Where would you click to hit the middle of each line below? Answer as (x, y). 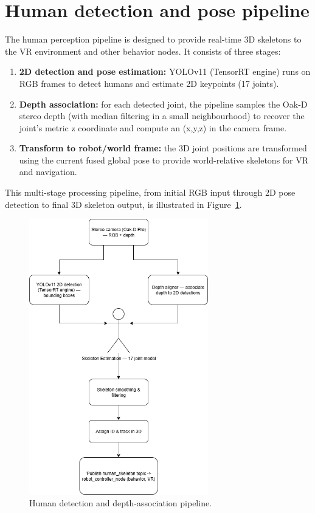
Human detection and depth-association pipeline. (121, 503)
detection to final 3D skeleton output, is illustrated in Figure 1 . (123, 204)
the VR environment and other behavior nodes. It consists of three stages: (143, 51)
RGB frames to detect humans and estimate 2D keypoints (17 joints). (149, 83)
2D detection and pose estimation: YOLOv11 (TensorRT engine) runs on (165, 71)
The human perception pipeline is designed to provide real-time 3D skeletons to (153, 39)
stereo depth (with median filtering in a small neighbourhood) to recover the (162, 116)
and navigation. (48, 172)
